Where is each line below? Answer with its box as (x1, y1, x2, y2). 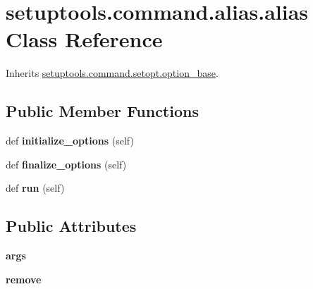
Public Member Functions (6, 100, 199, 122)
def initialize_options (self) (6, 133, 134, 148)
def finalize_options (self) (6, 156, 127, 171)
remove (6, 271, 42, 286)
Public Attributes (6, 215, 137, 237)
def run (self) (6, 180, 65, 195)
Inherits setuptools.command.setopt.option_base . (6, 66, 219, 80)
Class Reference (6, 25, 163, 54)
